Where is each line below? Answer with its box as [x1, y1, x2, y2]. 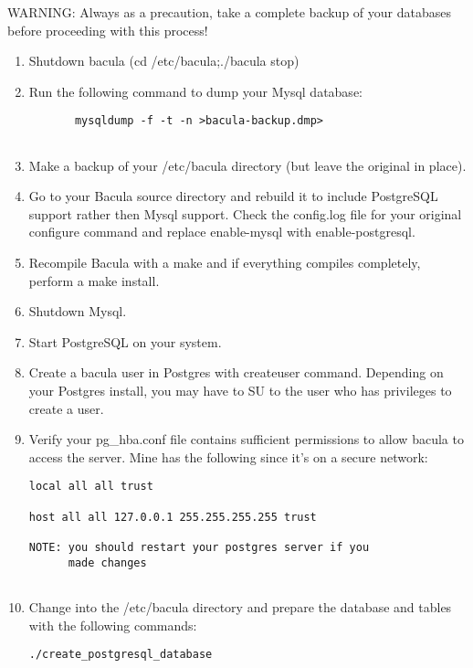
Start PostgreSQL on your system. [28, 332, 222, 351]
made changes [68, 556, 147, 569]
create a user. [28, 398, 104, 418]
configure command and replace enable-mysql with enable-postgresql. [28, 222, 415, 241]
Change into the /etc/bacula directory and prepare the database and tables [28, 598, 452, 616]
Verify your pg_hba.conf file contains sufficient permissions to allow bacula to [28, 429, 464, 449]
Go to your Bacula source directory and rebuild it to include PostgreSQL [28, 186, 438, 206]
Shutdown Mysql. [28, 302, 127, 321]
